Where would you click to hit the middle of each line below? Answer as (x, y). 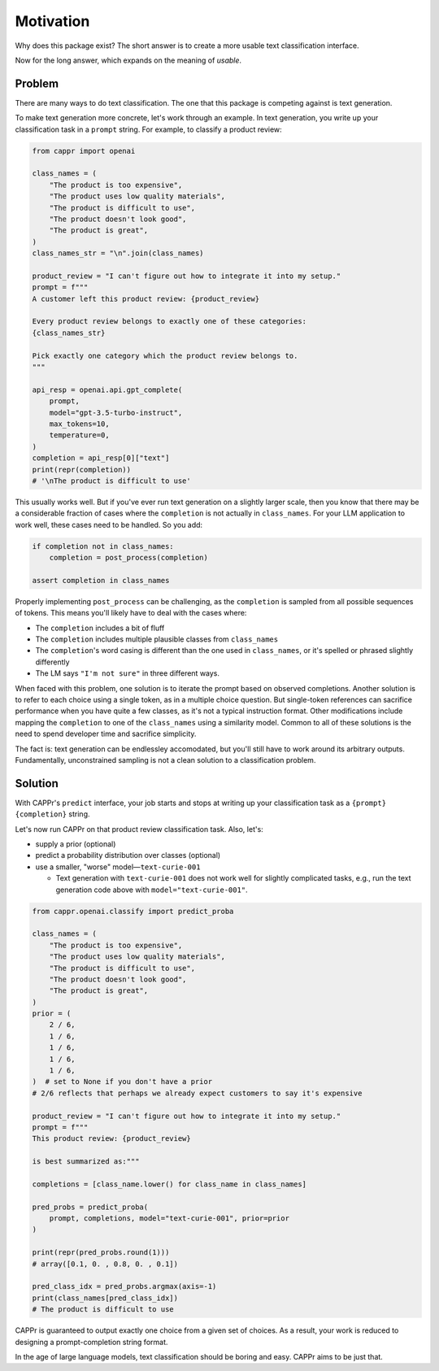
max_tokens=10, (79, 424)
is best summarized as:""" (86, 1162)
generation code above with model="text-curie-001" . (152, 890)
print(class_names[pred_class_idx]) (105, 1298)
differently (52, 662)
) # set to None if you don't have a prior (122, 1082)
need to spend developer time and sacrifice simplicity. (106, 734)
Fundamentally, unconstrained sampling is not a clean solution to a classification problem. (165, 759)
